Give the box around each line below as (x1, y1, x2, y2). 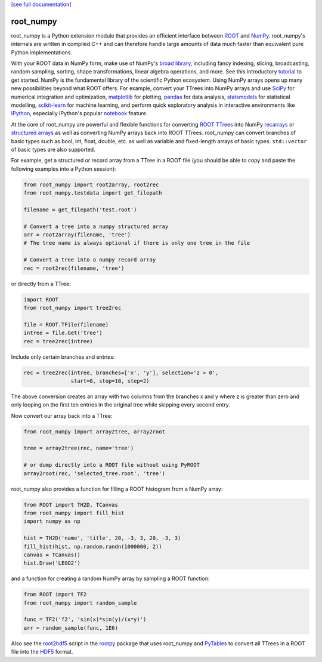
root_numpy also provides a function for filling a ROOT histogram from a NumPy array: (11, 485, 223, 492)
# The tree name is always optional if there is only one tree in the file (23, 239, 250, 247)
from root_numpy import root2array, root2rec (23, 181, 159, 188)
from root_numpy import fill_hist (23, 510, 125, 516)
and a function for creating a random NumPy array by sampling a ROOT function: (11, 575, 210, 582)
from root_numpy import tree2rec (23, 304, 122, 312)
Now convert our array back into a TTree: (11, 412, 113, 419)
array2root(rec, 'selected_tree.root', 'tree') (23, 470, 165, 477)
